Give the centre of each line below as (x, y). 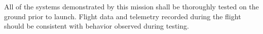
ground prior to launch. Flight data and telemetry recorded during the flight (123, 16)
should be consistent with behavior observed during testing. (97, 26)
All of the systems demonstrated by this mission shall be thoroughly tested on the (131, 6)
